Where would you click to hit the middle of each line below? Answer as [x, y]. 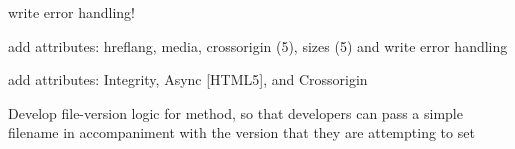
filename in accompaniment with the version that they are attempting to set [241, 132]
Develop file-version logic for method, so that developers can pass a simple [235, 112]
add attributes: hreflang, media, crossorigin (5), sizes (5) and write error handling [258, 45]
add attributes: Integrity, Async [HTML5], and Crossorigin [188, 79]
